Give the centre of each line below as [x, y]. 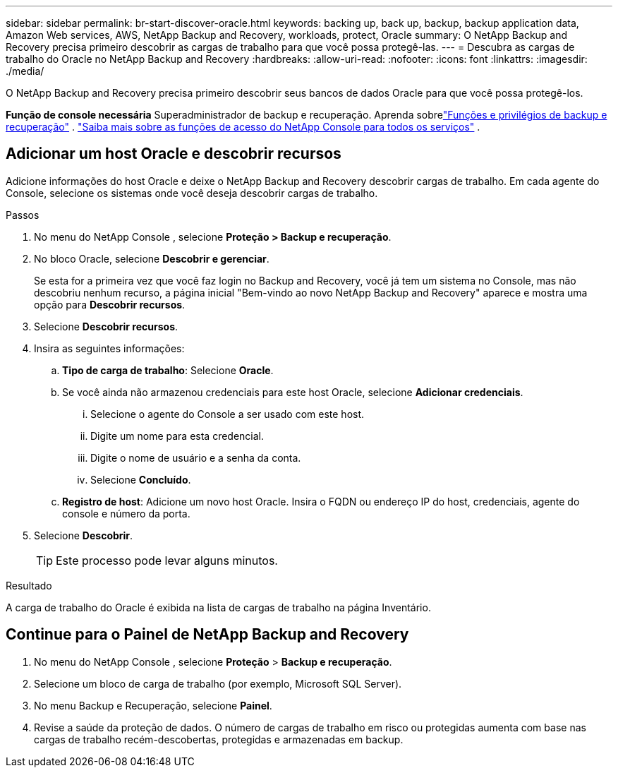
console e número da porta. [126, 513]
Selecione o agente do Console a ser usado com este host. [228, 414]
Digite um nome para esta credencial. [177, 436]
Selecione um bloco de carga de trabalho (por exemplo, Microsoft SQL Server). [218, 683]
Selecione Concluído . [141, 479]
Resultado [29, 585]
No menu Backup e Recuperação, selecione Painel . [153, 705]
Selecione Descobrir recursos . [106, 326]
